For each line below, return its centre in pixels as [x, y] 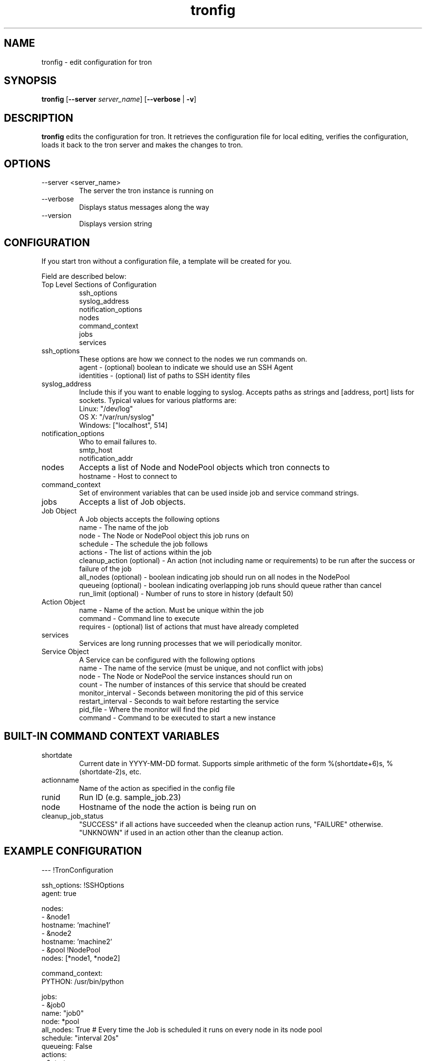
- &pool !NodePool [71, 950]
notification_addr [106, 458]
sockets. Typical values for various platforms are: [158, 400]
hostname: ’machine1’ [76, 925]
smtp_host [96, 450]
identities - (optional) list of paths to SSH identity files [165, 375]
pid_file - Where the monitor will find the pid [149, 709]
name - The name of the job [124, 527]
